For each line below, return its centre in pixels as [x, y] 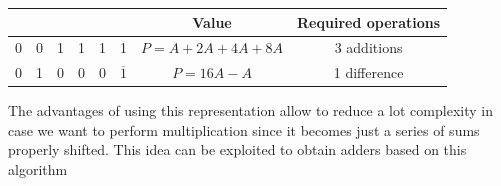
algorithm [38, 169]
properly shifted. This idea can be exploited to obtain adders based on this [237, 149]
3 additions [368, 47]
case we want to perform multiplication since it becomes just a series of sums [244, 129]
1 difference [368, 72]
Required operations [369, 21]
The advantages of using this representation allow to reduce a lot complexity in [250, 110]
